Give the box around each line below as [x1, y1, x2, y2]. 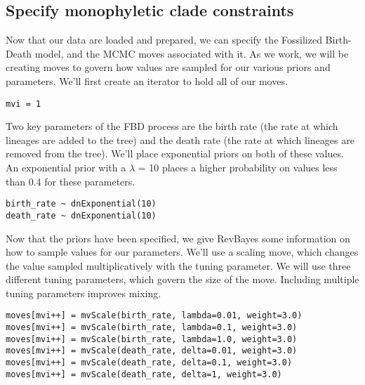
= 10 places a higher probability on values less [138, 160, 338, 175]
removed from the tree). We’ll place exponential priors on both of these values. [6, 146, 344, 161]
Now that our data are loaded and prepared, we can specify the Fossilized [6, 32, 322, 47]
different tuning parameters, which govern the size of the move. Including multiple [6, 272, 359, 287]
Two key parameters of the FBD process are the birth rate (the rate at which [6, 119, 338, 133]
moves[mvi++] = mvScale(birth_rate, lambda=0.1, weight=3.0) [6, 322, 298, 333]
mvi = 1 [6, 98, 41, 109]
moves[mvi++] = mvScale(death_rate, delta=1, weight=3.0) [6, 369, 282, 379]
